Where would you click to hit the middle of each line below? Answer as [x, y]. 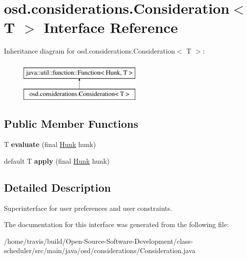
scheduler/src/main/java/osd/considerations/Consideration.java [100, 250]
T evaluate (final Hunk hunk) [50, 144]
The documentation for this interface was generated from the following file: [116, 224]
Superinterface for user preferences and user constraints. [88, 208]
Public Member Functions [71, 124]
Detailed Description [58, 187]
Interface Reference [111, 27]
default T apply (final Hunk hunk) [57, 160]
